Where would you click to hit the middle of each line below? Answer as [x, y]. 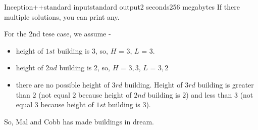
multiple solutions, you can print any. [62, 16]
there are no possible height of [63, 84]
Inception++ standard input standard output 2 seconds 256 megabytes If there [122, 7]
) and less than [209, 94]
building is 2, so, [85, 68]
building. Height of [153, 84]
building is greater [226, 84]
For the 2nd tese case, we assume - [58, 34]
